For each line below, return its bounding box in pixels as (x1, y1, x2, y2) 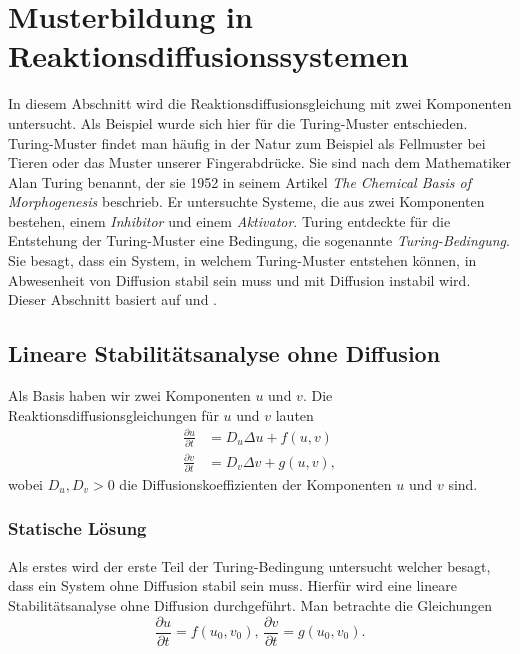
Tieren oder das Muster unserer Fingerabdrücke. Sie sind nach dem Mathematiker (8, 152, 511, 173)
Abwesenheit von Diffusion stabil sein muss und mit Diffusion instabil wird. (8, 269, 471, 290)
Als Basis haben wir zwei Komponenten (8, 385, 251, 406)
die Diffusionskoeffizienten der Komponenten (119, 473, 392, 494)
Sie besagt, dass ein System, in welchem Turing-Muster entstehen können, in (8, 250, 477, 271)
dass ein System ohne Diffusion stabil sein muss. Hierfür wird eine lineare (8, 575, 457, 596)
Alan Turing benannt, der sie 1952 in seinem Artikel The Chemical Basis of (8, 171, 471, 192)
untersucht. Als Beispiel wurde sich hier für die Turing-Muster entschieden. (8, 112, 468, 133)
